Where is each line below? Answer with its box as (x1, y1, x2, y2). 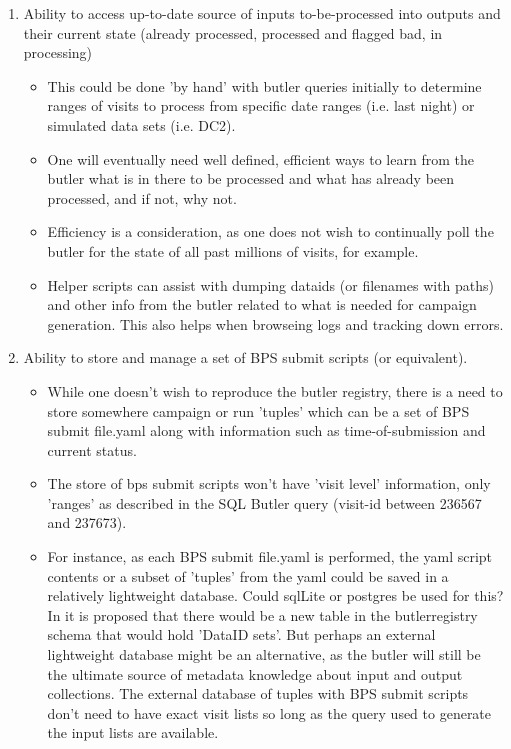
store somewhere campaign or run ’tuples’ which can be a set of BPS (47, 400, 470, 421)
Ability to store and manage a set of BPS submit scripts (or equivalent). (23, 347, 468, 368)
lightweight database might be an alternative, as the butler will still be (47, 644, 481, 665)
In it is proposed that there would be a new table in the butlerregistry (47, 604, 478, 625)
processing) (23, 42, 93, 63)
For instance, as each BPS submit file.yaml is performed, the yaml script (47, 546, 493, 567)
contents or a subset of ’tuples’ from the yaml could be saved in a (47, 565, 449, 586)
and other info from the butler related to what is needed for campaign (47, 294, 477, 315)
